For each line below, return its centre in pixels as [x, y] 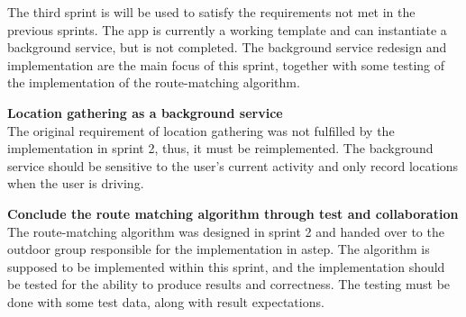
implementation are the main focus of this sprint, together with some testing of [226, 64]
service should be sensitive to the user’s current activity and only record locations [233, 165]
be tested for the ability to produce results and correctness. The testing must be [229, 284]
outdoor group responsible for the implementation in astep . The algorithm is [219, 249]
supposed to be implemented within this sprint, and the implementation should [226, 266]
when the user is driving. [76, 183]
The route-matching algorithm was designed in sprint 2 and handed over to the [226, 231]
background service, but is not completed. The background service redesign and [227, 47]
